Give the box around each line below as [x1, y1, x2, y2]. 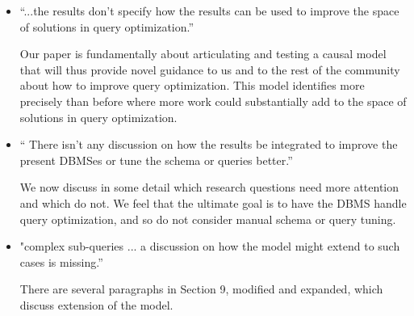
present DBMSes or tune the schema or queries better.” [19, 151, 293, 168]
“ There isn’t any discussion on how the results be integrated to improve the [19, 136, 398, 153]
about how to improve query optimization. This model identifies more [19, 77, 365, 94]
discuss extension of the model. [19, 296, 174, 313]
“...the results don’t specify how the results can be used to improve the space [19, 2, 399, 19]
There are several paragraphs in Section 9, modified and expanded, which [19, 280, 383, 297]
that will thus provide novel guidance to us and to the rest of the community [19, 61, 400, 78]
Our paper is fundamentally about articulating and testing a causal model [19, 45, 387, 62]
